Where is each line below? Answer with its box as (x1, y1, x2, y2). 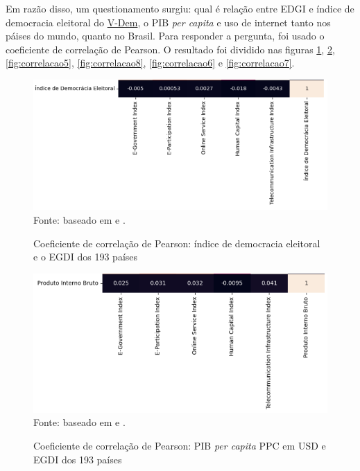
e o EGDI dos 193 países (33, 249, 138, 264)
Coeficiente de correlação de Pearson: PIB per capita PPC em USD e (33, 438, 326, 452)
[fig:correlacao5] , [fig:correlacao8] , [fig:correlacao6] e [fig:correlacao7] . (6, 55, 295, 70)
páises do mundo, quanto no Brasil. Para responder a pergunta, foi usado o (6, 28, 325, 43)
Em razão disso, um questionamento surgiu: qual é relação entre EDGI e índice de (6, 1, 354, 15)
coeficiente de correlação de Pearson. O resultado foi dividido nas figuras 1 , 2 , (6, 42, 335, 56)
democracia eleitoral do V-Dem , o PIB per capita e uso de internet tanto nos (6, 15, 331, 29)
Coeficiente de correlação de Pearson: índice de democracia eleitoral (33, 235, 320, 250)
